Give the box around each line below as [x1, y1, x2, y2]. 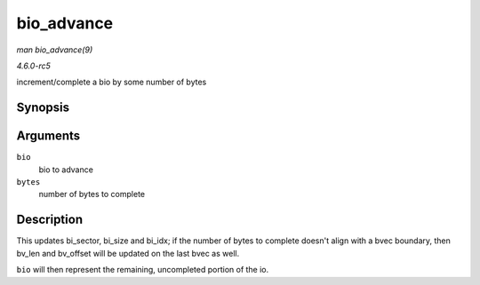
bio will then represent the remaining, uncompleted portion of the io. [16, 265, 269, 275]
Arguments [16, 129, 81, 144]
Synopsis [16, 100, 70, 115]
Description [16, 212, 84, 227]
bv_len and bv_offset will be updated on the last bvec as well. [16, 248, 240, 258]
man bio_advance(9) [16, 44, 93, 55]
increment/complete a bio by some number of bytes [16, 76, 207, 88]
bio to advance [38, 164, 93, 175]
